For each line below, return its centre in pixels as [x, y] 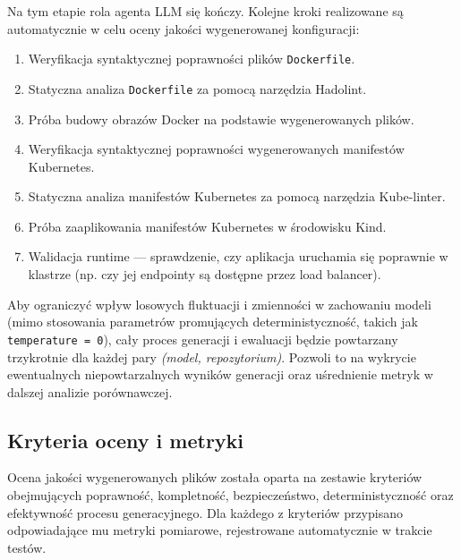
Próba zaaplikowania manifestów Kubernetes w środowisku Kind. [207, 226]
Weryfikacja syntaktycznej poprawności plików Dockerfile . [192, 59]
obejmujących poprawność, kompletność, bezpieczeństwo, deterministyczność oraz [230, 495]
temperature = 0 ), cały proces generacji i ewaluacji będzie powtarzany [203, 339]
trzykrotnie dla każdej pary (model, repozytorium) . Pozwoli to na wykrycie [212, 356]
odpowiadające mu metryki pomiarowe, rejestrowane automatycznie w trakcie [220, 530]
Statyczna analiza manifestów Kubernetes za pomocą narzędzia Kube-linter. [237, 196]
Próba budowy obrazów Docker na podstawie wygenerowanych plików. [221, 119]
